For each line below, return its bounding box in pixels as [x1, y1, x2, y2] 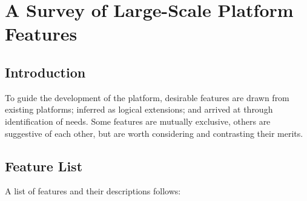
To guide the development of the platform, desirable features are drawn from [5, 91, 289, 104]
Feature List [5, 156, 83, 175]
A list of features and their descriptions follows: [5, 185, 181, 197]
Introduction [5, 62, 86, 81]
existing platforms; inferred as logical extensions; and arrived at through [5, 103, 273, 116]
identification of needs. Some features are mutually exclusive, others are [5, 114, 271, 127]
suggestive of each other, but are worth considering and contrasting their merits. [5, 127, 303, 139]
